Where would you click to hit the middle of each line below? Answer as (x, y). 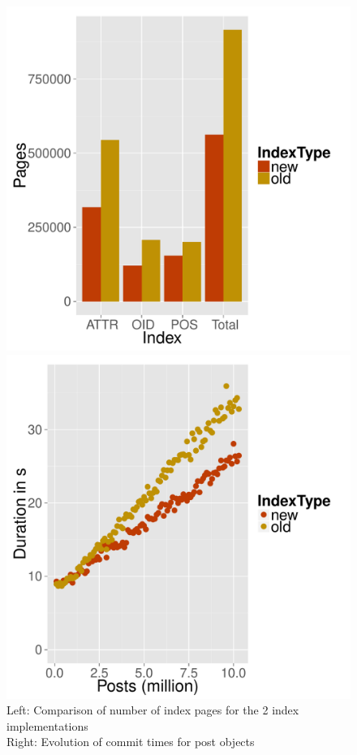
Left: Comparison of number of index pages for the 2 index (153, 710)
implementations (47, 725)
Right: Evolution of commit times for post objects (131, 742)
